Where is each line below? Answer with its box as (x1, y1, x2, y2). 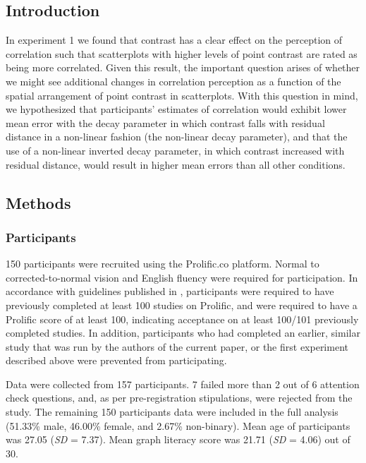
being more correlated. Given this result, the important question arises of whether (6, 60, 360, 75)
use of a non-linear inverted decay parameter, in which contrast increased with (6, 143, 345, 157)
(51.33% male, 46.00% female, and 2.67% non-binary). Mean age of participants (6, 418, 350, 433)
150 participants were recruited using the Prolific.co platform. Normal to (6, 256, 319, 271)
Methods (6, 191, 71, 213)
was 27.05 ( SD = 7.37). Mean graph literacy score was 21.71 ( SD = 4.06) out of (6, 432, 350, 447)
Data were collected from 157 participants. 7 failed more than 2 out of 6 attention (6, 376, 360, 391)
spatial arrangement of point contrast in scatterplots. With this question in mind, (6, 88, 358, 102)
